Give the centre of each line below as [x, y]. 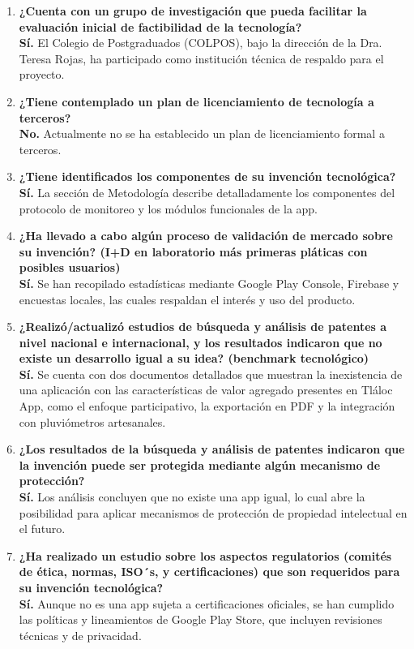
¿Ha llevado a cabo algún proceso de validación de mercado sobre [206, 236]
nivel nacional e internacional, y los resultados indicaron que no [201, 342]
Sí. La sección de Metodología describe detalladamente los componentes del [207, 192]
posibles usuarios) [70, 267]
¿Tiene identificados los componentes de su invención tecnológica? [207, 176]
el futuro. [42, 529]
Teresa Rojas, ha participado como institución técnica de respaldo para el [201, 58]
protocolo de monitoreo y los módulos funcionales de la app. [169, 208]
